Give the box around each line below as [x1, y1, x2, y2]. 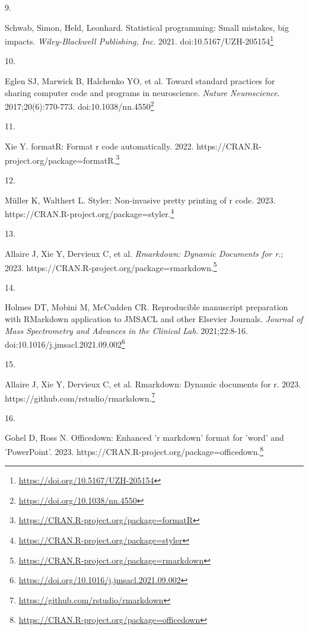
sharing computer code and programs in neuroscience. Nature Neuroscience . [5, 86, 280, 98]
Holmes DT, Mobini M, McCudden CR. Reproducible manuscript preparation [5, 301, 288, 313]
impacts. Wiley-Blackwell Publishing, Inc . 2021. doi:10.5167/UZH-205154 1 [5, 33, 274, 47]
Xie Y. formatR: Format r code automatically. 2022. [5, 140, 194, 152]
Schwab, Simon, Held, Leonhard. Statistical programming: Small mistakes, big [5, 21, 289, 33]
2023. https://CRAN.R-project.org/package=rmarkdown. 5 [5, 259, 217, 273]
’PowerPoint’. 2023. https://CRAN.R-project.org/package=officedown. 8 [5, 444, 264, 457]
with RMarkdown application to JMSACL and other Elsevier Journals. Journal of [5, 312, 303, 324]
